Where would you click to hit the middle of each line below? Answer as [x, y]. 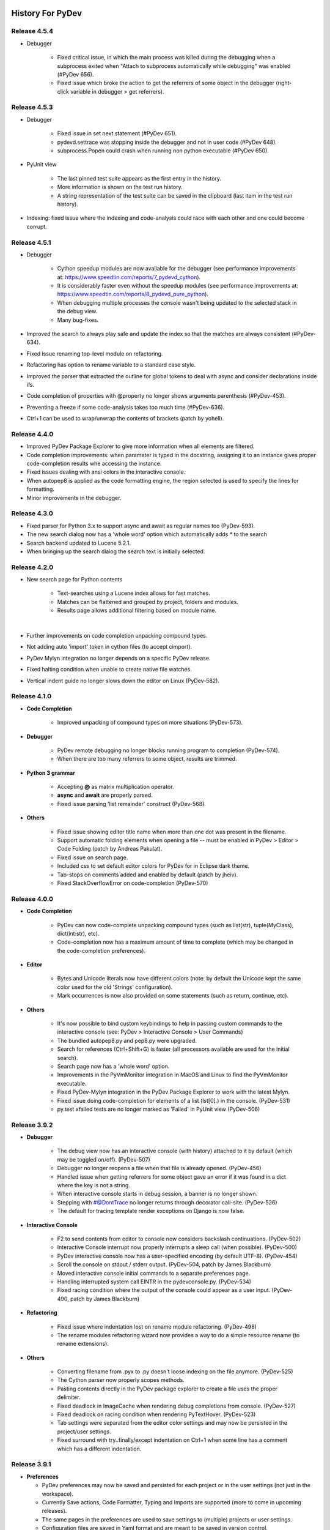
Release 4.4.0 [32, 434]
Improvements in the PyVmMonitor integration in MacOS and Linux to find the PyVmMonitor [173, 1075]
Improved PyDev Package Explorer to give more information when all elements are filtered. [141, 446]
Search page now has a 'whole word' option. [113, 1066]
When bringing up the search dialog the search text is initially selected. [116, 551]
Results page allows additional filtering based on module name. [137, 610]
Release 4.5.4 [32, 31]
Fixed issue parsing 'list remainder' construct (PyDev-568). [131, 804]
